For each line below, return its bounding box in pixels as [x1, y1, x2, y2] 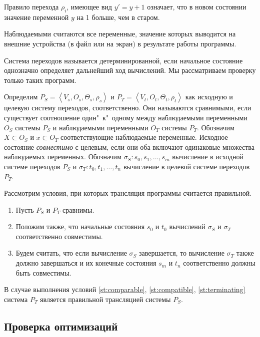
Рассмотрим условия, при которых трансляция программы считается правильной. [4, 188, 252, 198]
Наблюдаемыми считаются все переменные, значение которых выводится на [4, 28, 236, 39]
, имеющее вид [66, 1, 112, 11]
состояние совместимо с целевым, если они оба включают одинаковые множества [4, 141, 254, 152]
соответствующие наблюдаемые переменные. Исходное [60, 132, 228, 142]
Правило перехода [4, 1, 59, 11]
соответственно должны [183, 258, 255, 268]
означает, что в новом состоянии [147, 1, 246, 11]
